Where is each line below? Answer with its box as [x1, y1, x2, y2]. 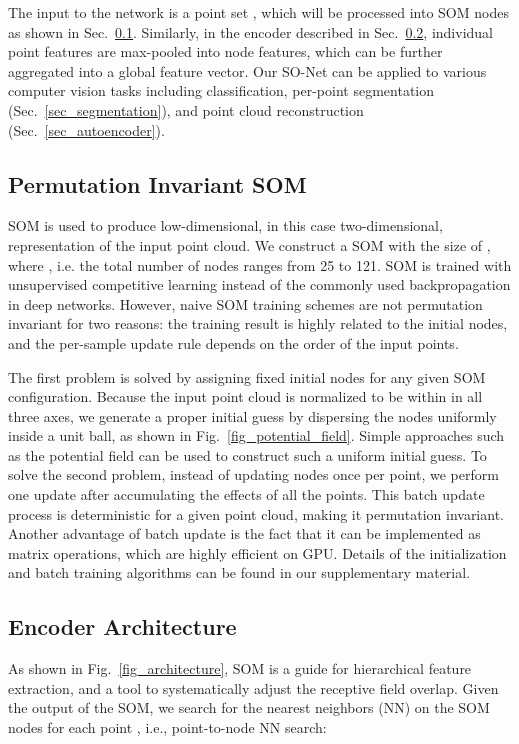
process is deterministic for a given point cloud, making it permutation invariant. [8, 503, 504, 524]
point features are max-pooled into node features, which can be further [8, 41, 443, 62]
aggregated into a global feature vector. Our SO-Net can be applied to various [8, 60, 487, 81]
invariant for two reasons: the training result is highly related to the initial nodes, [8, 313, 508, 334]
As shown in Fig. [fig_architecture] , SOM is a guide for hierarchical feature [8, 658, 472, 679]
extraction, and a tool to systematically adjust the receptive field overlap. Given [8, 677, 499, 698]
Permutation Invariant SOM [8, 168, 307, 199]
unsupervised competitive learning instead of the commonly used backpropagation [8, 274, 511, 295]
